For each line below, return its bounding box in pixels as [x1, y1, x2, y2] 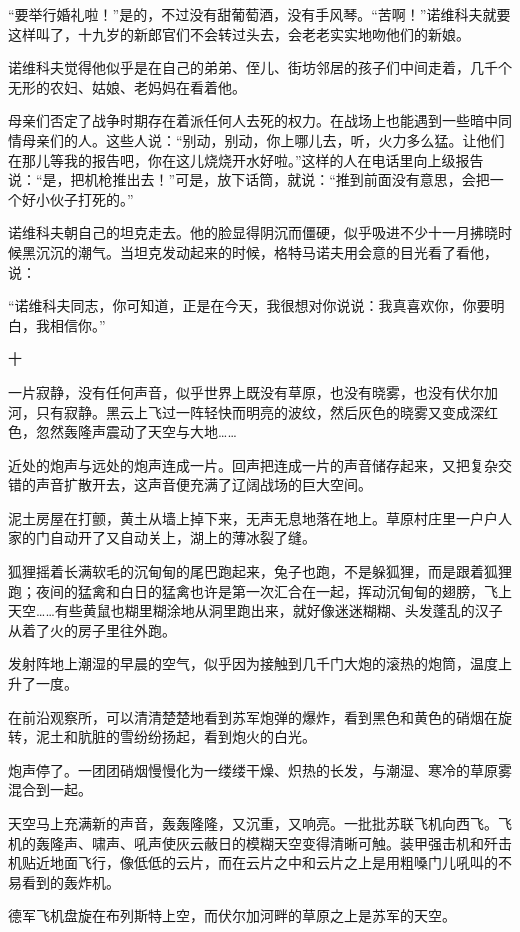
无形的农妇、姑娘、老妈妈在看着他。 [8, 76, 246, 97]
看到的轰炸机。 [21, 871, 120, 892]
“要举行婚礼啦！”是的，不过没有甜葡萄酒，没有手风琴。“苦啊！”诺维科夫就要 [8, 4, 511, 24]
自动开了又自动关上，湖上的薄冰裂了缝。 [49, 527, 316, 548]
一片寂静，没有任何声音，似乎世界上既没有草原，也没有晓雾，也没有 [8, 381, 456, 402]
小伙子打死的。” [35, 188, 134, 209]
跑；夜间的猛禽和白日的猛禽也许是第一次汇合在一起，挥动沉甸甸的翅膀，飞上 [8, 580, 512, 601]
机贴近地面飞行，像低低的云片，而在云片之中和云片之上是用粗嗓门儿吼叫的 [8, 852, 498, 873]
